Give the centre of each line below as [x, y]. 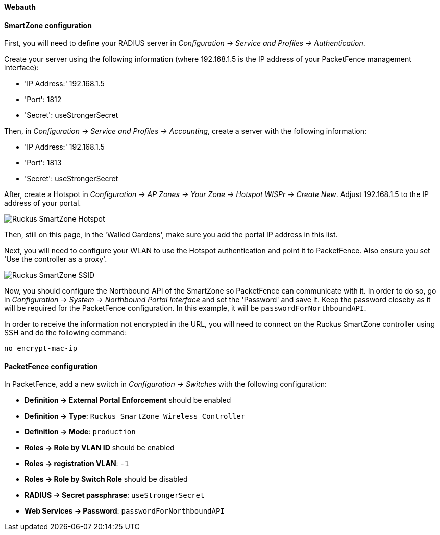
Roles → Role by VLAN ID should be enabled [100, 448]
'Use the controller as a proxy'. [56, 259]
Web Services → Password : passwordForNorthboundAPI [125, 511]
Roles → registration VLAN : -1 [77, 464]
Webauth [20, 7]
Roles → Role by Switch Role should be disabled [106, 479]
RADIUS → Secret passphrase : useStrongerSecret [115, 495]
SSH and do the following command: [66, 333]
